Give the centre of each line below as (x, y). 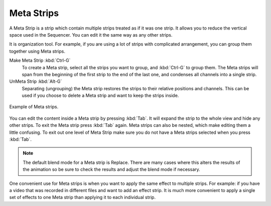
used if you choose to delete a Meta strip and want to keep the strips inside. (100, 96)
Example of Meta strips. (34, 107)
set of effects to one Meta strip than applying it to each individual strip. (82, 197)
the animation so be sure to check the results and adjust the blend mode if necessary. (111, 169)
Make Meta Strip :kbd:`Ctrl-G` (40, 61)
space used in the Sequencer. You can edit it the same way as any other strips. (91, 35)
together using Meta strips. (37, 51)
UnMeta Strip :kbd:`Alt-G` (36, 81)
